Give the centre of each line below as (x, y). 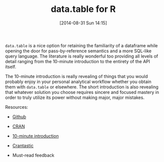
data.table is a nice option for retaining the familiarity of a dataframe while (82, 45)
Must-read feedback (33, 155)
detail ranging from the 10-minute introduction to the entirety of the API (78, 61)
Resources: (17, 107)
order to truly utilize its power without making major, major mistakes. (75, 97)
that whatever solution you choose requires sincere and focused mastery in (82, 92)
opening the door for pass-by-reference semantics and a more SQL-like (79, 51)
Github (19, 117)
